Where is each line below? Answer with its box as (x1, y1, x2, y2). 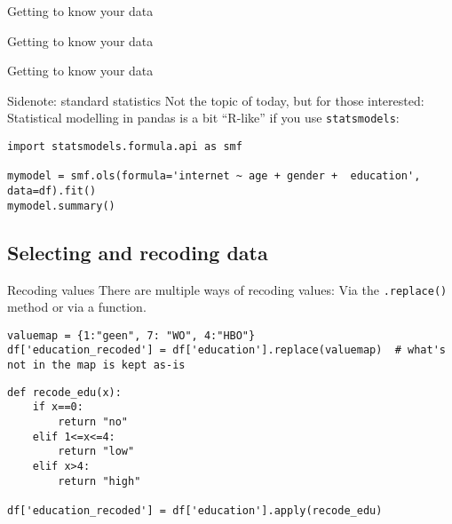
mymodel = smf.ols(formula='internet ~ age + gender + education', (7, 170, 421, 183)
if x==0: (32, 401, 83, 414)
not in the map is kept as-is (7, 359, 186, 372)
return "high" (58, 474, 141, 488)
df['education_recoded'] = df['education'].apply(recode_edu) (7, 504, 383, 517)
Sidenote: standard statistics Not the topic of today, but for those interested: (7, 91, 424, 109)
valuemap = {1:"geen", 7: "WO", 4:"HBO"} (7, 329, 256, 342)
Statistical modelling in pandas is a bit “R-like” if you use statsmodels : (7, 108, 400, 127)
